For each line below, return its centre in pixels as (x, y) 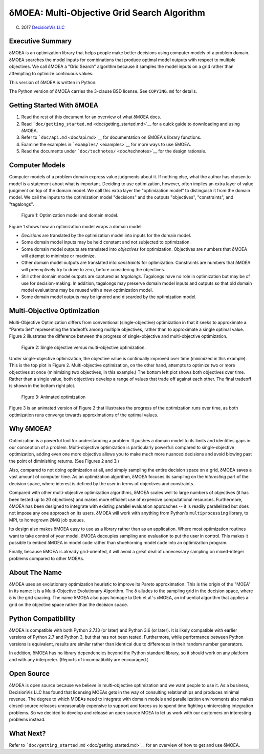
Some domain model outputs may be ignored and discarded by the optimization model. (109, 297)
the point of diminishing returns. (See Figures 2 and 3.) (64, 461)
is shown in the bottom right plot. (42, 386)
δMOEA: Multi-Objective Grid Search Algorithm (107, 13)
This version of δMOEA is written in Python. (53, 83)
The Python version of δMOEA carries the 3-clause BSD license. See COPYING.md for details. (103, 91)
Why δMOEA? (31, 429)
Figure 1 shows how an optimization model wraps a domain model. (76, 226)
